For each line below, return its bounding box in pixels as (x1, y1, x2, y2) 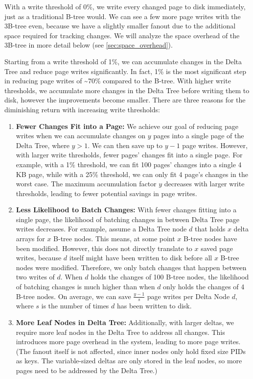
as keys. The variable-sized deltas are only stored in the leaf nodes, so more (16, 355, 242, 366)
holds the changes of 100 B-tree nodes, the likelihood (91, 272, 249, 282)
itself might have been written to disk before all (69, 253, 212, 263)
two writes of (16, 272, 55, 282)
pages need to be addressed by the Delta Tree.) (16, 365, 158, 376)
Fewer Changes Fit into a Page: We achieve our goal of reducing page (16, 121, 238, 131)
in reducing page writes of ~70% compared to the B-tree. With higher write (4, 76, 231, 86)
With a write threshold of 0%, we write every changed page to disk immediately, (4, 1, 246, 11)
